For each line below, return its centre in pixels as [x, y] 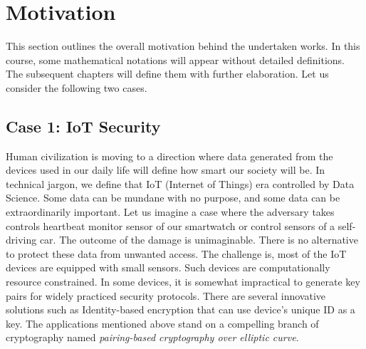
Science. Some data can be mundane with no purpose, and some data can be [173, 198]
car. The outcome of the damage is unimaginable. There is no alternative [199, 240]
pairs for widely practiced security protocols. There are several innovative [166, 295]
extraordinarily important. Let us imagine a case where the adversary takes [170, 212]
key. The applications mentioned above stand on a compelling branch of [162, 323]
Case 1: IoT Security [83, 126]
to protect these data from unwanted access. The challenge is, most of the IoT [176, 253]
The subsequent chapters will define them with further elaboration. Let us [167, 74]
